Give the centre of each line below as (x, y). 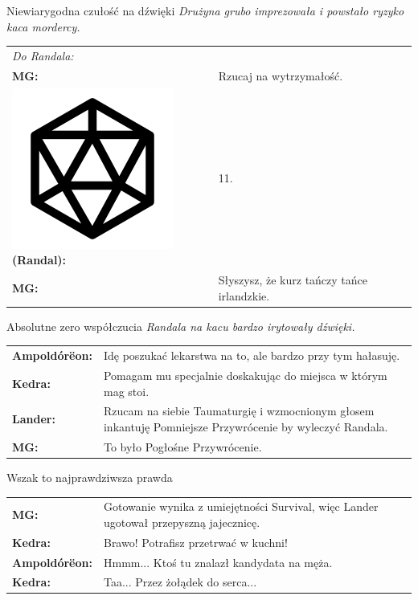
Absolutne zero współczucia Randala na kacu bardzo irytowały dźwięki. (181, 326)
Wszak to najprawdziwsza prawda (90, 477)
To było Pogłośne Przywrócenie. (182, 446)
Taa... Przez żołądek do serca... (180, 582)
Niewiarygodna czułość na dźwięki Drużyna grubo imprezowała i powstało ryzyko (205, 10)
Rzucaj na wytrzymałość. (281, 75)
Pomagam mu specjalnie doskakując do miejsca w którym (245, 375)
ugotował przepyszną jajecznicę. (182, 522)
